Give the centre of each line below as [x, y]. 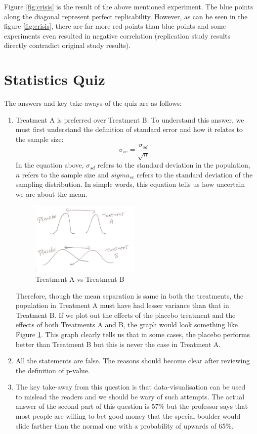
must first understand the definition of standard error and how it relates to [129, 129]
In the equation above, [50, 165]
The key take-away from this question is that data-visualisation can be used [130, 387]
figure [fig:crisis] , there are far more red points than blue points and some [115, 26]
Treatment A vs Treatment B [80, 279]
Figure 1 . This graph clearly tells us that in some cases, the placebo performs [133, 334]
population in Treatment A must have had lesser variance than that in [122, 305]
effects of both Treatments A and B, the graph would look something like [127, 325]
